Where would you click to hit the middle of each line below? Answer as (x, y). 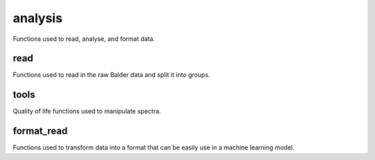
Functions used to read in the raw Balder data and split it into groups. (111, 75)
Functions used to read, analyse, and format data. (84, 39)
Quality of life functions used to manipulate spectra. (87, 112)
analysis (37, 18)
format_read (40, 131)
